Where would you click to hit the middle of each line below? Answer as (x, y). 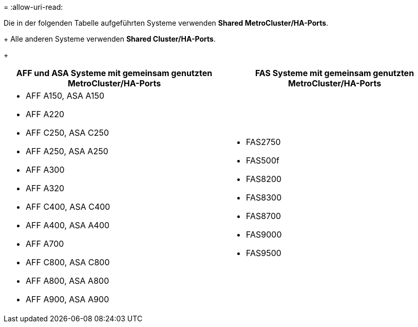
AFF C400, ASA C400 (68, 207)
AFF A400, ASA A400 (68, 225)
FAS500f (263, 160)
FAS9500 (264, 253)
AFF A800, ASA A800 (68, 281)
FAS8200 (264, 179)
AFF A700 (45, 244)
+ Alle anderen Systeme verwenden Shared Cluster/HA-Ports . (110, 39)
